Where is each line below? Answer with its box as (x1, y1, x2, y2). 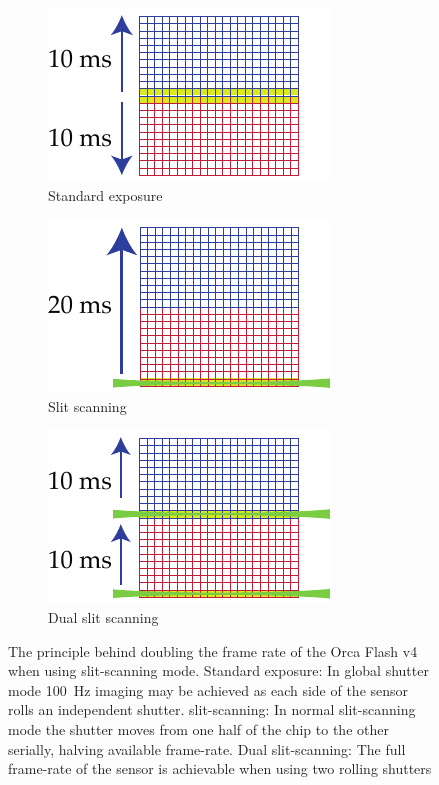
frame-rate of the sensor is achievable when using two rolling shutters (8, 758, 432, 779)
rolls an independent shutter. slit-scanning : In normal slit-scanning (8, 699, 416, 720)
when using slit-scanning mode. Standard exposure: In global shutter (8, 660, 429, 681)
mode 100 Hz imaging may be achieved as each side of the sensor (8, 679, 409, 700)
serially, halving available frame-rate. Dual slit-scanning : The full (8, 738, 406, 759)
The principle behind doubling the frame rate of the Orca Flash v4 (8, 640, 418, 661)
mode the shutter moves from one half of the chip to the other (8, 718, 389, 739)
